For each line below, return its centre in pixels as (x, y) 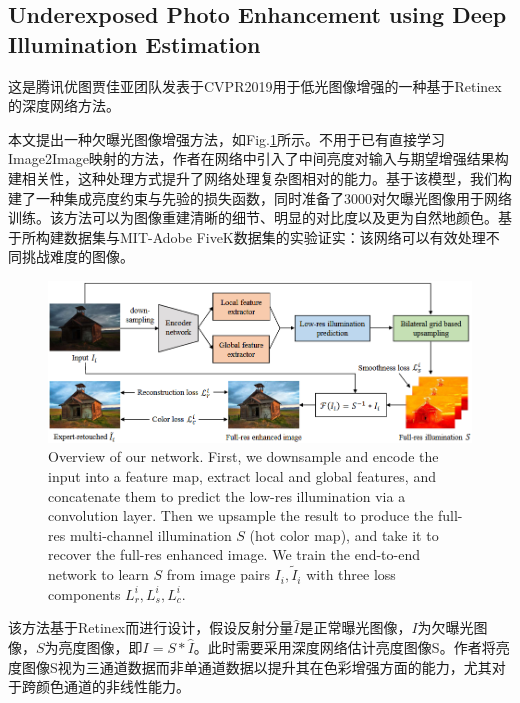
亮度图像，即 (100, 646)
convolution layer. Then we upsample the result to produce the (241, 515)
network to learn (98, 574)
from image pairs (218, 574)
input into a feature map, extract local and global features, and (242, 475)
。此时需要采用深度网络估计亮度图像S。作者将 (344, 646)
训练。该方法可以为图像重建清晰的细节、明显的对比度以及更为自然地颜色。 (253, 217)
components (84, 593)
